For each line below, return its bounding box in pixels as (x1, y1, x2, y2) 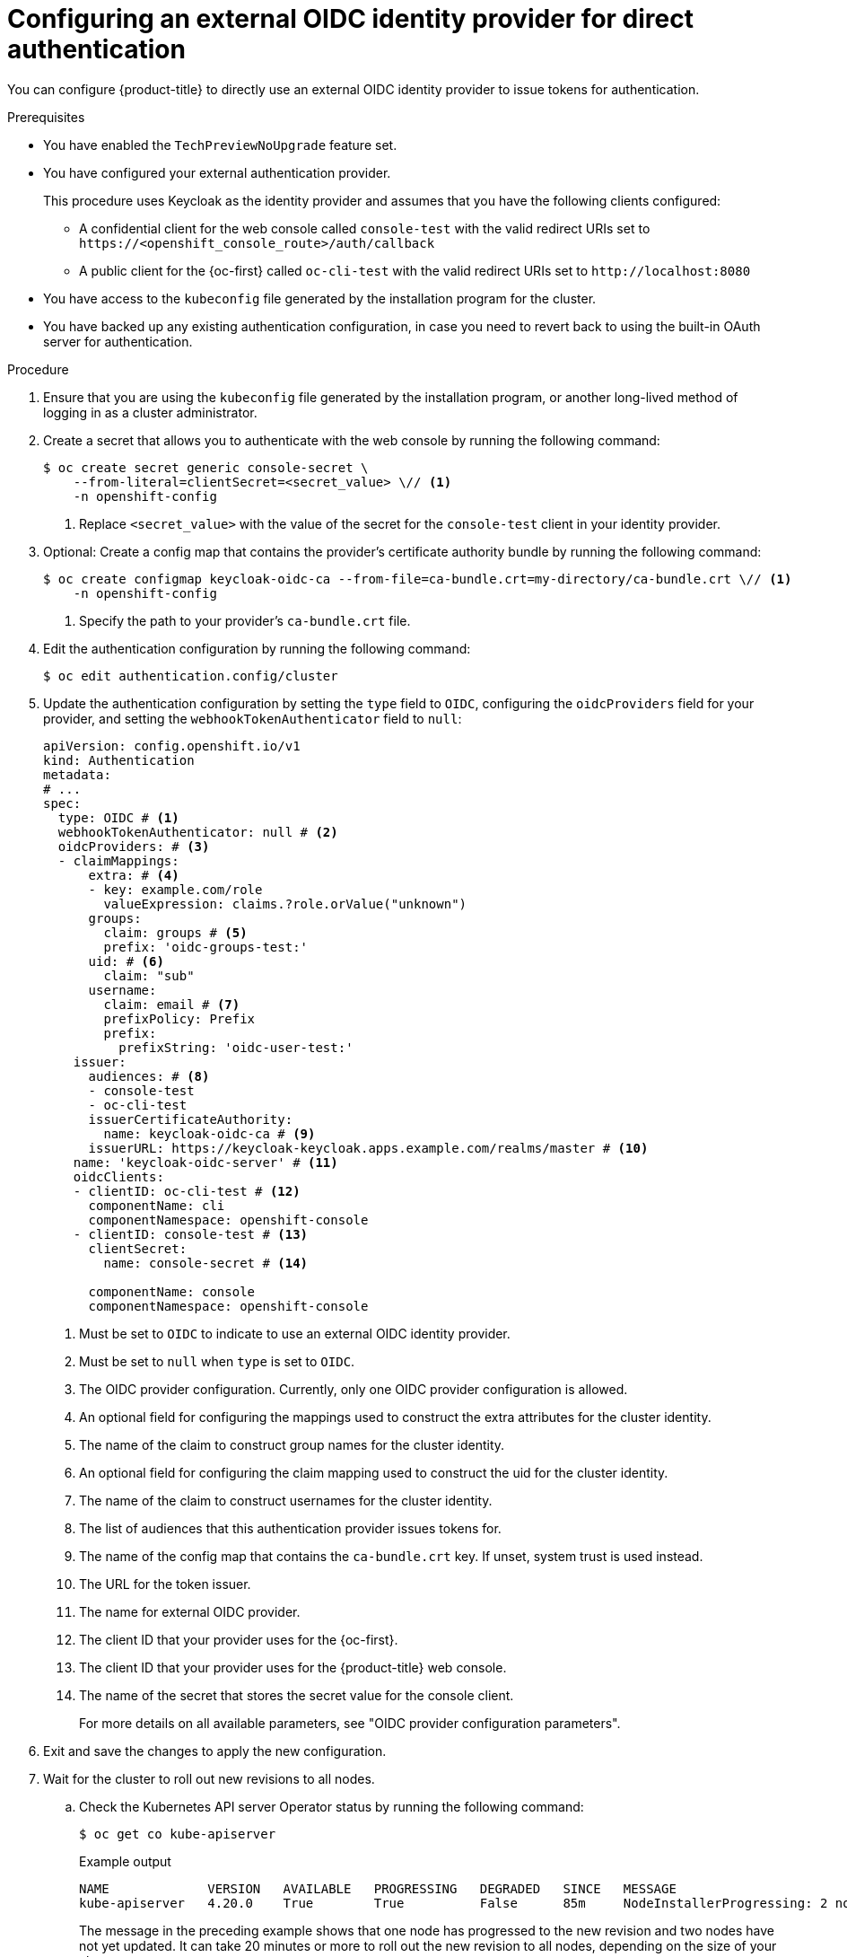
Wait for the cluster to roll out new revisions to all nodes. (43, 1770, 375, 1786)
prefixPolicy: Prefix (103, 1011, 256, 1026)
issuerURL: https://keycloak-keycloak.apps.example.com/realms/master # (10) (88, 1140, 649, 1155)
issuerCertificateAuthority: (88, 1111, 293, 1127)
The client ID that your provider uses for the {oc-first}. (79, 1631, 398, 1647)
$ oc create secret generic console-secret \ (43, 460, 369, 475)
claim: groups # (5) (103, 925, 248, 940)
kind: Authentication (43, 752, 195, 768)
